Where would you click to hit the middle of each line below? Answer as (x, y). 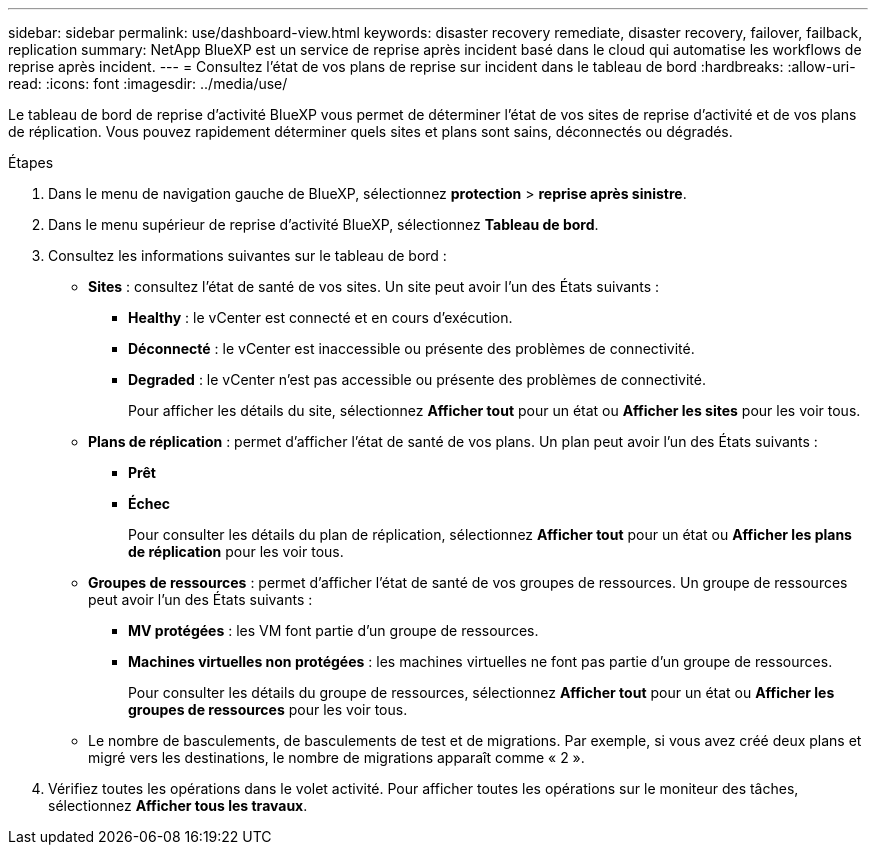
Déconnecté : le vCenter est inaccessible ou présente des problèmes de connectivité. (411, 348)
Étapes (31, 162)
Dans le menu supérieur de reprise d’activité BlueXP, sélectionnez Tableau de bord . (323, 224)
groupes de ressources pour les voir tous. (268, 709)
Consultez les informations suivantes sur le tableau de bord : (247, 255)
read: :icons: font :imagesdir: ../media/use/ (148, 83)
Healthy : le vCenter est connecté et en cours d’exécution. (320, 317)
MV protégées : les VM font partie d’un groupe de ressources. (333, 630)
